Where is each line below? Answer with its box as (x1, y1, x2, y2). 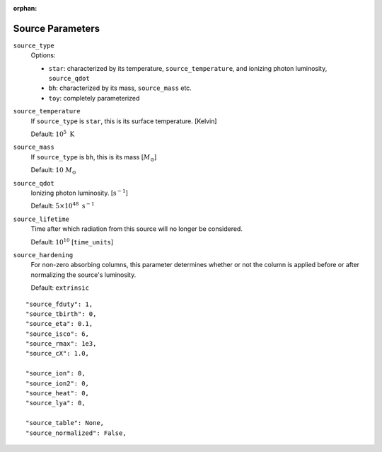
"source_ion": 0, (25, 369, 86, 378)
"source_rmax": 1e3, (25, 340, 97, 348)
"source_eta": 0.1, (25, 320, 93, 328)
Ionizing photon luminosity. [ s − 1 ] (30, 188, 129, 197)
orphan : (13, 4, 37, 12)
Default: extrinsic (30, 283, 90, 292)
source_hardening (13, 251, 74, 259)
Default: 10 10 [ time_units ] (30, 237, 114, 246)
